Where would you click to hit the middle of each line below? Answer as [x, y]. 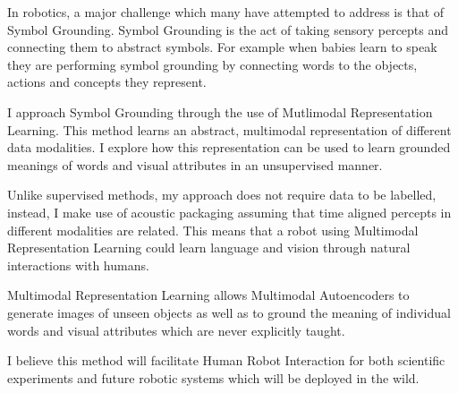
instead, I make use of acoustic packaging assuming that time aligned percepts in [229, 212]
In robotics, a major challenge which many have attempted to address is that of [226, 12]
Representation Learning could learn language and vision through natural [209, 248]
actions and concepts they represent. [107, 82]
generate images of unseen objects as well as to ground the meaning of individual [229, 312]
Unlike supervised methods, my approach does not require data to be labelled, [222, 195]
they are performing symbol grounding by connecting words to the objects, [212, 64]
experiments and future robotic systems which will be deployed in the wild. [213, 377]
